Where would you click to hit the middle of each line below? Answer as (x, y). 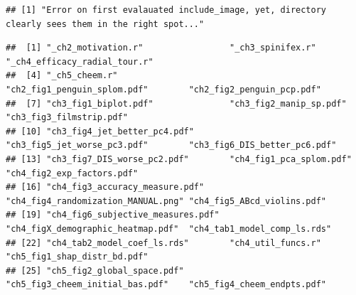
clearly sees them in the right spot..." (105, 24)
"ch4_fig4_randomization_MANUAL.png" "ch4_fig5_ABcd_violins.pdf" (166, 201)
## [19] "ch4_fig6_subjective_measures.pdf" (113, 215)
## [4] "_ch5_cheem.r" (62, 76)
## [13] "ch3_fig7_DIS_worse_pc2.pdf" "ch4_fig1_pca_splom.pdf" (179, 159)
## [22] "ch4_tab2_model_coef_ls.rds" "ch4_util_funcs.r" (163, 243)
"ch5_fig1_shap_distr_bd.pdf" (77, 257)
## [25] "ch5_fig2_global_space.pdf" (95, 270)
